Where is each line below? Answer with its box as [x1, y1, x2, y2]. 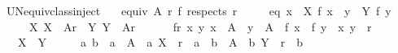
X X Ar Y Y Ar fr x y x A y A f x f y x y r [28, 18, 372, 35]
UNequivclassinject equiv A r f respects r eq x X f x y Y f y [6, 2, 391, 18]
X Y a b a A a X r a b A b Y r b [17, 34, 304, 51]
